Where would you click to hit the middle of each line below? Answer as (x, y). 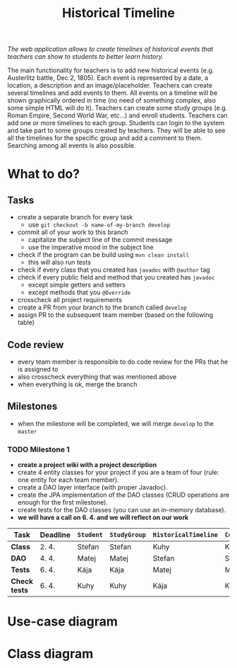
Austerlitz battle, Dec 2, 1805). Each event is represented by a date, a (108, 78)
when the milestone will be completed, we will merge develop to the (115, 423)
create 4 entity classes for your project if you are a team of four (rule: (118, 473)
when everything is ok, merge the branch (77, 384)
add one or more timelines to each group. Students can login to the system (116, 123)
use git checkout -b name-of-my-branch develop (99, 225)
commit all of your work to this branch (73, 232)
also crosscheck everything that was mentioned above (97, 377)
